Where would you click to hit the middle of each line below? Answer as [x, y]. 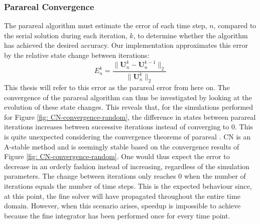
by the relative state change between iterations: [77, 55]
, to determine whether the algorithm [190, 35]
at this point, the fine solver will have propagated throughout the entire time [122, 196]
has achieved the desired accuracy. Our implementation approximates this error [126, 45]
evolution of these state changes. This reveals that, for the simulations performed [129, 107]
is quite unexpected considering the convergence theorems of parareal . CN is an [127, 137]
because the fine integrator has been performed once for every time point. [117, 215]
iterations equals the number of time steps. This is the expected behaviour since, [128, 186]
